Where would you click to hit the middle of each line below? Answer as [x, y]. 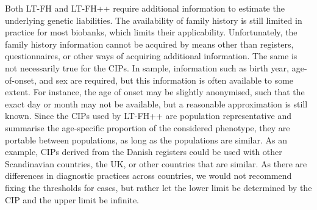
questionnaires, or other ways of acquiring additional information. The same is [151, 56]
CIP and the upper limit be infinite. [72, 199]
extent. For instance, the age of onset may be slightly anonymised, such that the [155, 92]
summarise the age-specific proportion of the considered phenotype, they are [148, 127]
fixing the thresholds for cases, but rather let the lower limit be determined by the [158, 187]
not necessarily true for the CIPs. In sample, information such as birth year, [147, 67]
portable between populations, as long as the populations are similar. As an [146, 139]
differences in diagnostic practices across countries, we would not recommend [148, 176]
